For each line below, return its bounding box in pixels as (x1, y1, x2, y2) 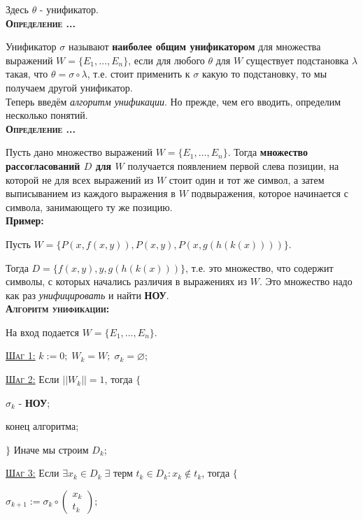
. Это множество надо (259, 274, 353, 289)
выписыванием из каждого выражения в (6, 186, 176, 201)
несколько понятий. (6, 108, 88, 122)
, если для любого (128, 52, 205, 67)
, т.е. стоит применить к (87, 66, 190, 81)
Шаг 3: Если (6, 465, 59, 480)
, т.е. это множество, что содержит (185, 260, 334, 275)
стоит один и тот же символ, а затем (169, 172, 325, 187)
